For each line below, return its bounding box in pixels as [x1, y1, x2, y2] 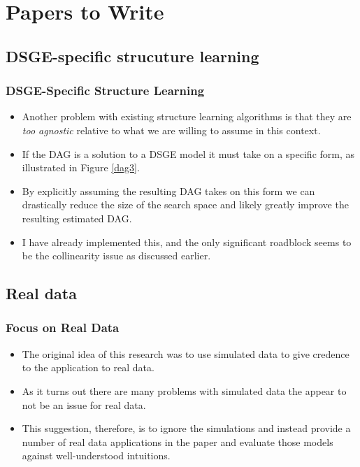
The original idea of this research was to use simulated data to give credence [22, 346, 350, 361]
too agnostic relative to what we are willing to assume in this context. [22, 122, 321, 137]
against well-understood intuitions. [22, 448, 171, 463]
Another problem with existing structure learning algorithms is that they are [22, 109, 352, 124]
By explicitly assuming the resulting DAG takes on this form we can [22, 183, 315, 198]
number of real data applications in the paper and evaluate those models [22, 434, 333, 449]
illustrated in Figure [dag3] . [22, 160, 140, 175]
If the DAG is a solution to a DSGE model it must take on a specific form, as [22, 146, 355, 161]
